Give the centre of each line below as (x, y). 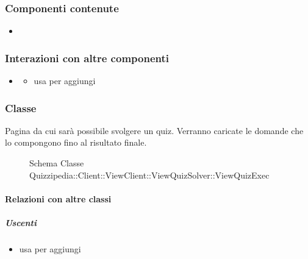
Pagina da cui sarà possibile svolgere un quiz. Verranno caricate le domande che (154, 130)
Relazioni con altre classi (58, 198)
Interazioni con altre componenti (87, 58)
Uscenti (21, 222)
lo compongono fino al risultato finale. (76, 142)
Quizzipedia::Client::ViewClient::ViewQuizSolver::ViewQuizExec (149, 175)
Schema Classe (57, 163)
